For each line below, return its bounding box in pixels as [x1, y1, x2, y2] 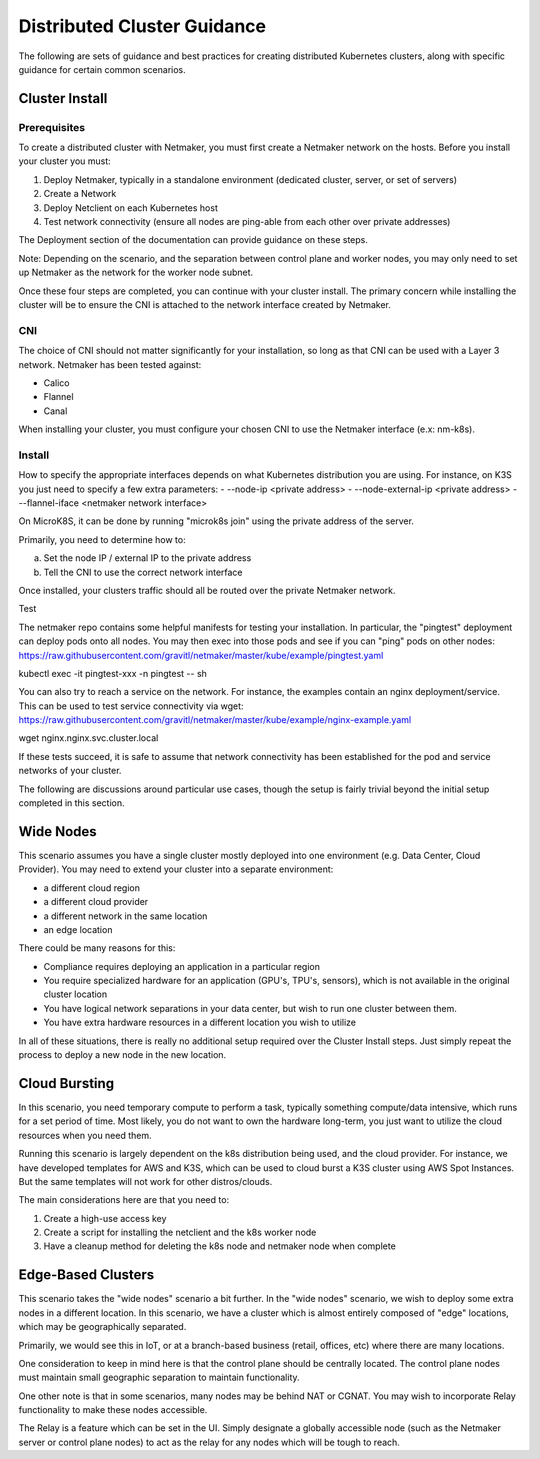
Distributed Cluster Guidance [18, 15, 267, 37]
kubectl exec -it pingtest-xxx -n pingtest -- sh [18, 667, 207, 679]
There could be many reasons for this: [18, 942, 176, 954]
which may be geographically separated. [18, 1321, 187, 1333]
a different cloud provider [43, 896, 149, 908]
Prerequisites [18, 120, 85, 134]
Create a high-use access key [43, 1212, 167, 1224]
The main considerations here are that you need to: [18, 1194, 230, 1206]
